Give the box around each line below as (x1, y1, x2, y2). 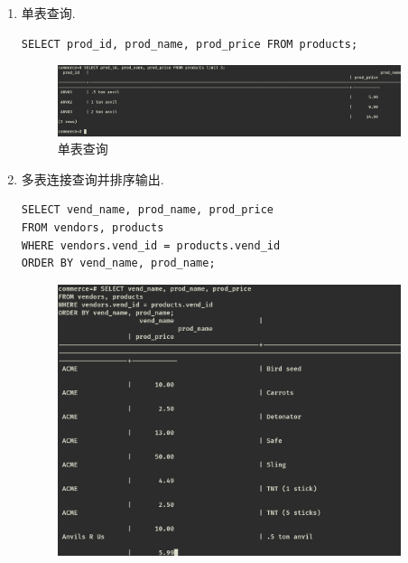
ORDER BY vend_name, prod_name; (21, 257, 216, 270)
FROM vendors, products (21, 221, 164, 234)
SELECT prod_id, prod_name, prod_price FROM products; (21, 37, 358, 51)
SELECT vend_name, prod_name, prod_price (21, 203, 274, 217)
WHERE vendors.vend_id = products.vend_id (21, 239, 281, 252)
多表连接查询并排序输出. (21, 169, 164, 188)
